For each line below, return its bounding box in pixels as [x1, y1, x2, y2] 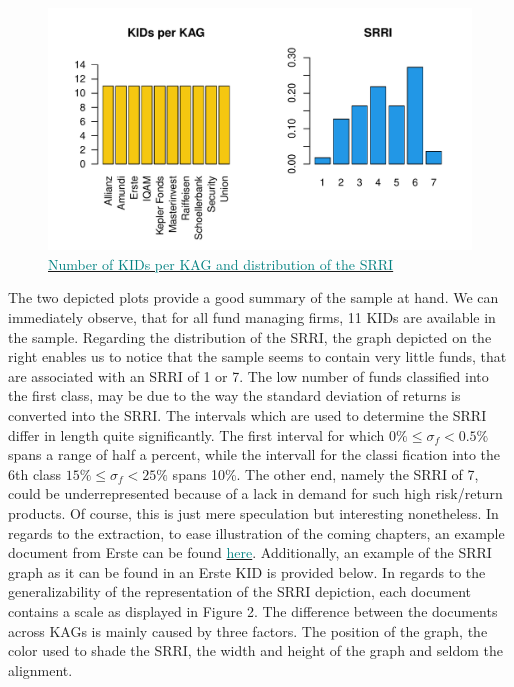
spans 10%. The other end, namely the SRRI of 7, [172, 463, 479, 484]
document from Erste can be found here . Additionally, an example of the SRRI [8, 542, 492, 563]
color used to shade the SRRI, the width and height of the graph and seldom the [8, 640, 503, 661]
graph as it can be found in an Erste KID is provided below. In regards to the [8, 561, 486, 582]
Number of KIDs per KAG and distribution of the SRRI [48, 253, 394, 274]
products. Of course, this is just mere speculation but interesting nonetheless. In [8, 502, 499, 523]
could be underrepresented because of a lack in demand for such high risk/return [8, 483, 503, 504]
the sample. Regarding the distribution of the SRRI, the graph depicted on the [8, 326, 492, 347]
